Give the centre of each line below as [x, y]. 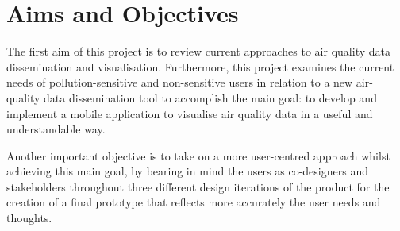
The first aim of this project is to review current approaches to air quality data [198, 51]
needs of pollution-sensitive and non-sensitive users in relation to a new [180, 82]
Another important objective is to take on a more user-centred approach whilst [198, 155]
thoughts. [29, 218]
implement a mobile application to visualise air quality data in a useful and [190, 113]
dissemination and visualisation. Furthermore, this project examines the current [200, 66]
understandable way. [56, 129]
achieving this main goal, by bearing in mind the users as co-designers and [187, 171]
